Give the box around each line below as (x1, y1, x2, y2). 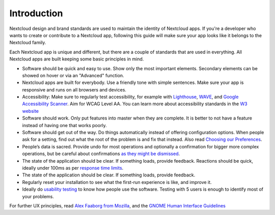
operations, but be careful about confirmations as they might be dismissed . (22, 150, 180, 157)
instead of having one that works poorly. (22, 122, 107, 128)
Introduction (9, 8, 63, 19)
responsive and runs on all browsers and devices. (22, 86, 127, 93)
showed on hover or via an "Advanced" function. (22, 72, 124, 78)
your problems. (22, 193, 54, 199)
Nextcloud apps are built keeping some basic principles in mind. (9, 56, 144, 62)
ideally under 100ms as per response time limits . (22, 165, 124, 171)
